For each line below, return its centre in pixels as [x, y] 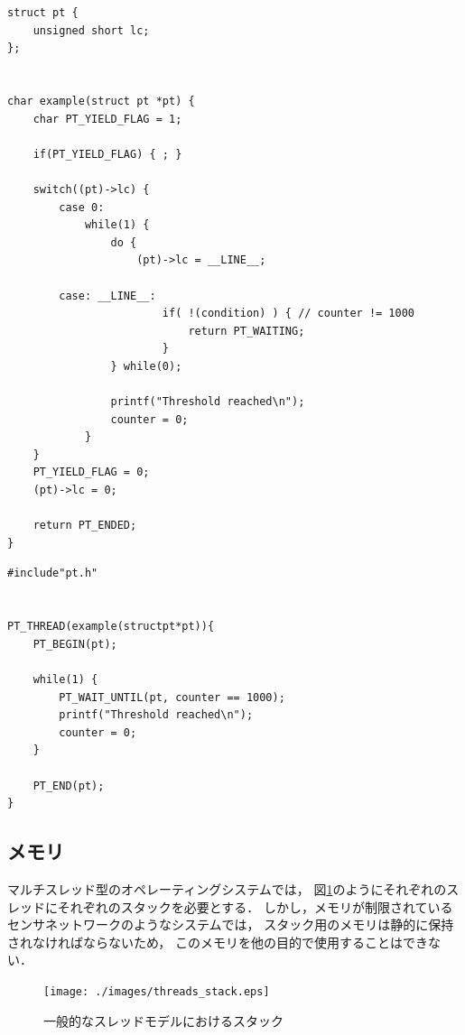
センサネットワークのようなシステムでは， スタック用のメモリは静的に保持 [231, 924]
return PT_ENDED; [85, 526]
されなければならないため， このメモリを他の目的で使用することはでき [218, 942]
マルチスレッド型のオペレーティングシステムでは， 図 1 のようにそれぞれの [227, 888]
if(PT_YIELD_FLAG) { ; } [107, 154]
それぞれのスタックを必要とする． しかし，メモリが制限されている [255, 906]
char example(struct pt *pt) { [101, 101]
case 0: [82, 207]
